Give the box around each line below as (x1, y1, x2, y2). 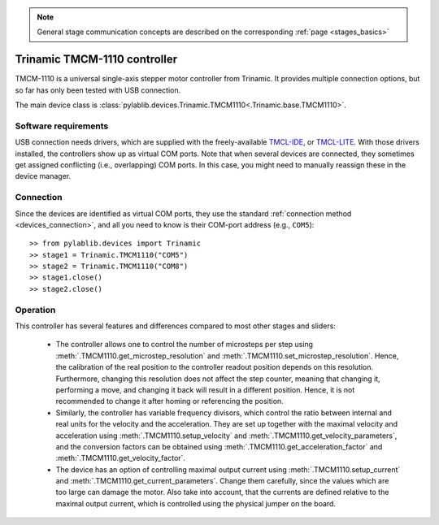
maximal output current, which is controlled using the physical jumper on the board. (55, 498, 337, 508)
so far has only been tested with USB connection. (15, 85, 181, 95)
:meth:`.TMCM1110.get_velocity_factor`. (55, 453, 186, 463)
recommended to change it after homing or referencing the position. (55, 397, 284, 406)
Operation (15, 304, 56, 315)
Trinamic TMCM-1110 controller (15, 53, 178, 67)
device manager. (15, 171, 72, 181)
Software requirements (15, 120, 109, 132)
